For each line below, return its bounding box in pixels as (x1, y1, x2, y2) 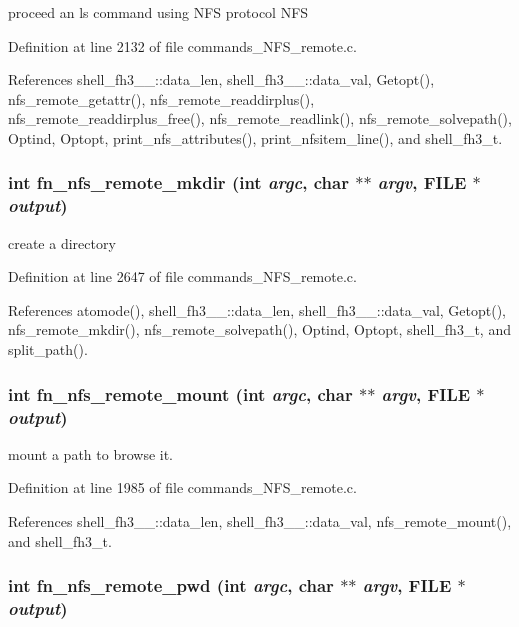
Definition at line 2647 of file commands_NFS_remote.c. (8, 266, 357, 287)
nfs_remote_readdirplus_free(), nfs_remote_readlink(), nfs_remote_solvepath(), (8, 108, 512, 129)
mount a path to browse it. (8, 443, 174, 464)
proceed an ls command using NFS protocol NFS (8, 2, 309, 22)
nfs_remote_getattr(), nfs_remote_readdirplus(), (8, 88, 315, 109)
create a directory (8, 232, 116, 253)
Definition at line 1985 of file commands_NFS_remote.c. (8, 477, 357, 498)
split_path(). (8, 339, 88, 360)
